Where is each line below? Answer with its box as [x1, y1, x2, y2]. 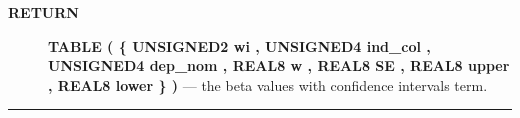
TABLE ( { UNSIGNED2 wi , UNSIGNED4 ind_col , [48, 35, 431, 56]
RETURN [8, 2, 79, 22]
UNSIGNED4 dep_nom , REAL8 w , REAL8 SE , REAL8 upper [48, 55, 510, 76]
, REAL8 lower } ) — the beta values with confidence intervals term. [48, 74, 488, 95]
